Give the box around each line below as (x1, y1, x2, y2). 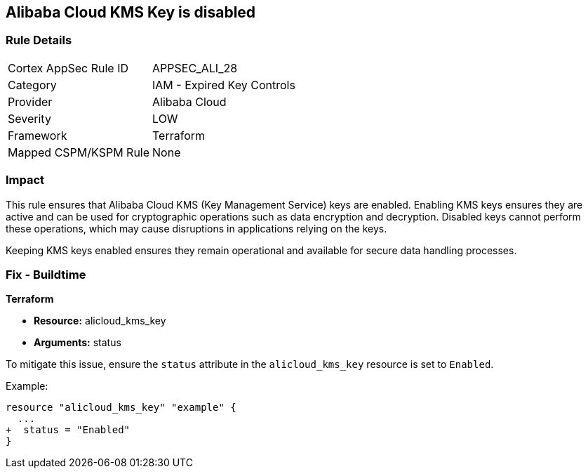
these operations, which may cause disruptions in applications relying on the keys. (6, 222, 387, 235)
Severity (8, 111, 51, 126)
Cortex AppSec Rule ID (8, 60, 129, 75)
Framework (8, 128, 67, 143)
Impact (6, 173, 45, 187)
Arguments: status (34, 336, 121, 349)
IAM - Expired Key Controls (152, 77, 295, 92)
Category (8, 77, 57, 92)
